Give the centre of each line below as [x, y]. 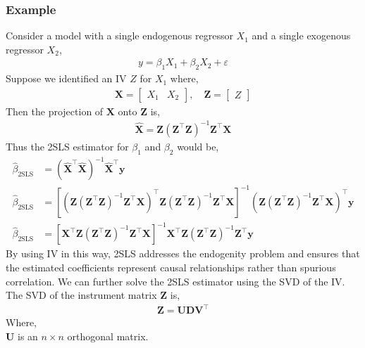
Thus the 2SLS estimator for [67, 146]
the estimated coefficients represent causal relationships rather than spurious [171, 267]
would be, [198, 146]
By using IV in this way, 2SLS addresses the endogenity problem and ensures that [183, 253]
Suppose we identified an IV [66, 78]
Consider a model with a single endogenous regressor [119, 36]
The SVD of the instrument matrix [81, 295]
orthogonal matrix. [108, 336]
